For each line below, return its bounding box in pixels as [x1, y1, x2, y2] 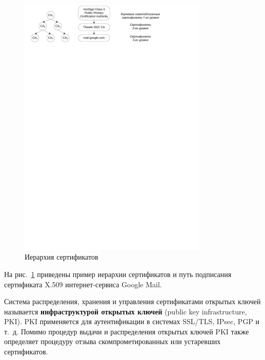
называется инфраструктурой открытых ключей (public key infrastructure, [4, 306, 247, 316]
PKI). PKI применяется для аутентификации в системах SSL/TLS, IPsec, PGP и [4, 316, 260, 327]
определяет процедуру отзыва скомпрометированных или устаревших [4, 336, 221, 347]
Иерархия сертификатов [25, 251, 98, 262]
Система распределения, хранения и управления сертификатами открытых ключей [4, 296, 261, 307]
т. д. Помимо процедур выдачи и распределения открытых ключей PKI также [4, 326, 249, 336]
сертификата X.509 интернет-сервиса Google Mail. [4, 279, 162, 289]
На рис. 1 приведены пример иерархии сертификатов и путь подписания [4, 268, 232, 279]
